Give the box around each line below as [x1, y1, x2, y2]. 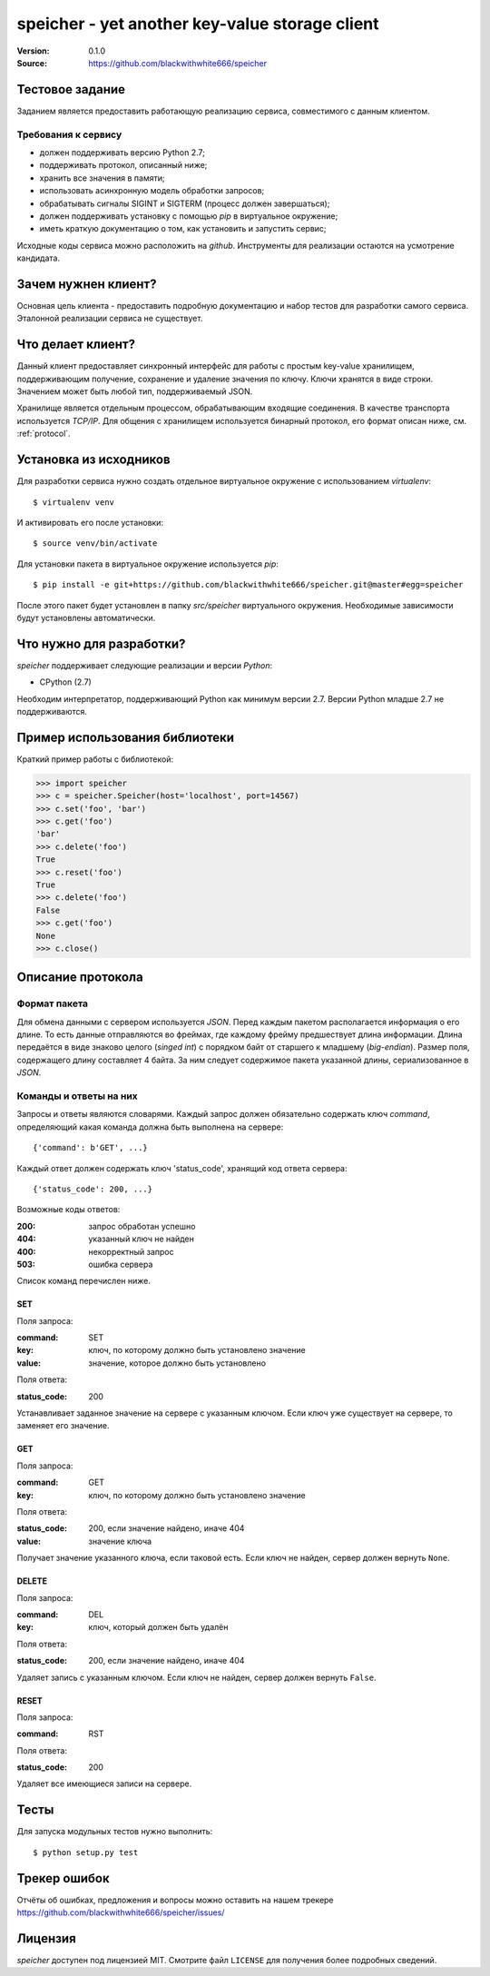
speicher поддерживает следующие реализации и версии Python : [16, 659, 272, 671]
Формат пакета [16, 997, 89, 1010]
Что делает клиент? [16, 337, 136, 352]
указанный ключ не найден [88, 1233, 194, 1244]
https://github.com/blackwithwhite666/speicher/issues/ [16, 1907, 225, 1918]
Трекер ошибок [16, 1871, 110, 1886]
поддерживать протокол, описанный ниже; [39, 160, 208, 171]
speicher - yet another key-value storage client [16, 14, 380, 34]
